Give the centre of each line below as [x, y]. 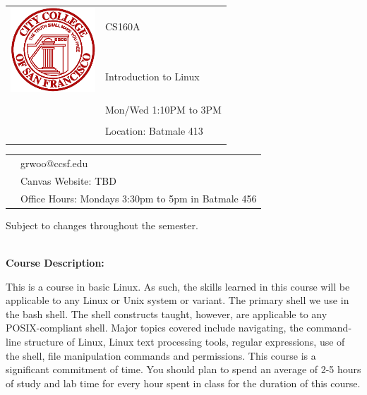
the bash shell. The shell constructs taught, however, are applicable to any [167, 314]
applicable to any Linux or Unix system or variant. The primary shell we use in [178, 300]
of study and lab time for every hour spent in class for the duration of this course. [183, 383]
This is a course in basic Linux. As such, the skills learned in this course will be [178, 286]
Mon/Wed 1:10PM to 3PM [163, 109]
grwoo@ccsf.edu [54, 163]
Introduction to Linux [152, 76]
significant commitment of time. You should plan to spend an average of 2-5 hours [183, 369]
